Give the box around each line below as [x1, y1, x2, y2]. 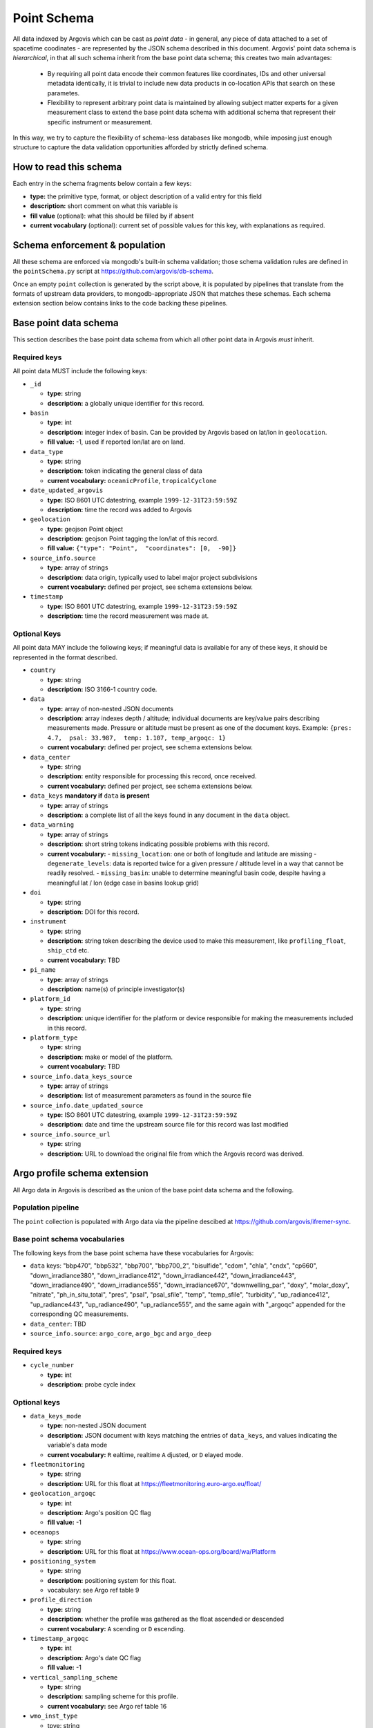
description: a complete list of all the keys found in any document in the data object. [47, 811, 290, 819]
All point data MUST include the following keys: [12, 367, 148, 375]
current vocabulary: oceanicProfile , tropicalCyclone [47, 476, 217, 485]
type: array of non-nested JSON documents [47, 704, 174, 713]
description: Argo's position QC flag [47, 1508, 151, 1516]
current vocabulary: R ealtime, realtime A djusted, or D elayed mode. [47, 1450, 243, 1458]
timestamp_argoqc [30, 1635, 89, 1643]
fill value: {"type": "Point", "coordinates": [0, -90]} [47, 544, 237, 552]
